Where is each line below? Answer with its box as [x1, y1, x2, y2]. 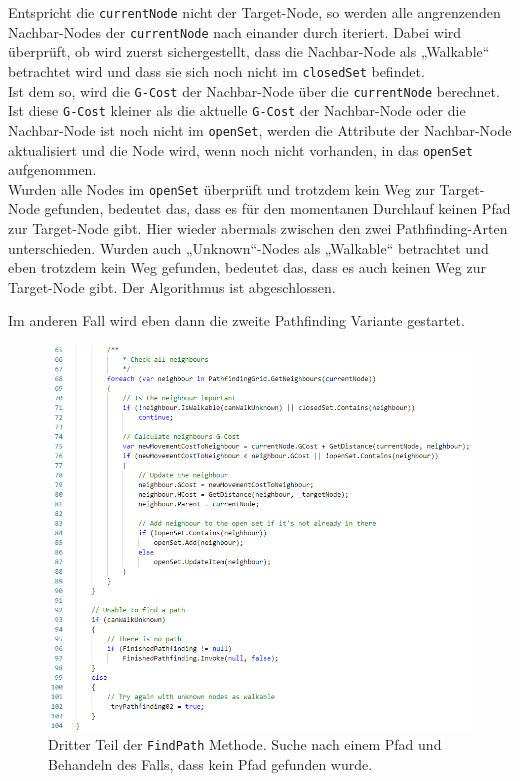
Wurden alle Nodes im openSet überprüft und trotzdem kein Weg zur [8, 178, 435, 199]
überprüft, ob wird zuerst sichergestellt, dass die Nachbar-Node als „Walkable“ [8, 41, 490, 62]
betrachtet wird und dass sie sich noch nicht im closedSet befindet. [8, 60, 425, 81]
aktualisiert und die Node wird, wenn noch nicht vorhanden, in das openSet [8, 139, 473, 160]
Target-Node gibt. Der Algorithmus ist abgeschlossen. [8, 276, 336, 297]
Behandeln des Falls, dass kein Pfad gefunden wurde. [48, 753, 373, 774]
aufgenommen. [8, 159, 97, 180]
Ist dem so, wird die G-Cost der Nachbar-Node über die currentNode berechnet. [8, 80, 500, 101]
